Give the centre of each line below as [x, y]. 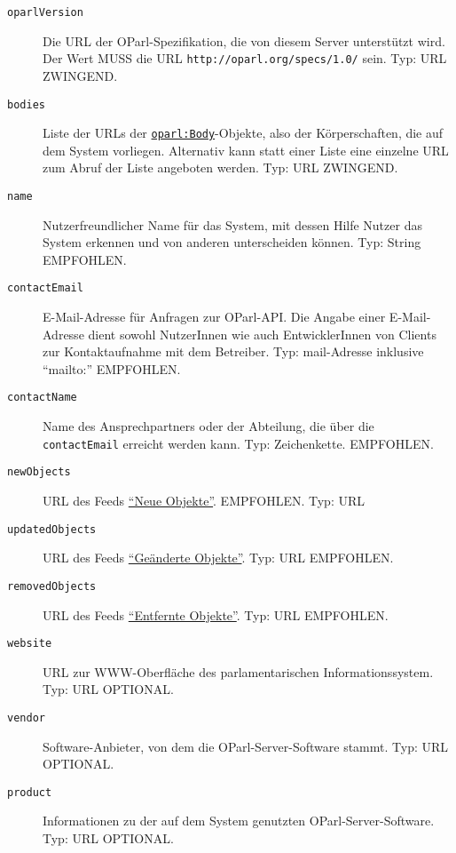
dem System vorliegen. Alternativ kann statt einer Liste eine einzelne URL [246, 150]
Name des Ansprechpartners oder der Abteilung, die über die [208, 426]
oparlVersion [45, 12]
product [30, 792]
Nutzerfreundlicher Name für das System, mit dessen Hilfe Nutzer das [232, 224]
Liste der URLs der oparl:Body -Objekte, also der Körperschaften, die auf [243, 133]
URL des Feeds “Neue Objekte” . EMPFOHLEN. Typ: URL [204, 501]
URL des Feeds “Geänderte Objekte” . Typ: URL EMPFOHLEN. [218, 558]
